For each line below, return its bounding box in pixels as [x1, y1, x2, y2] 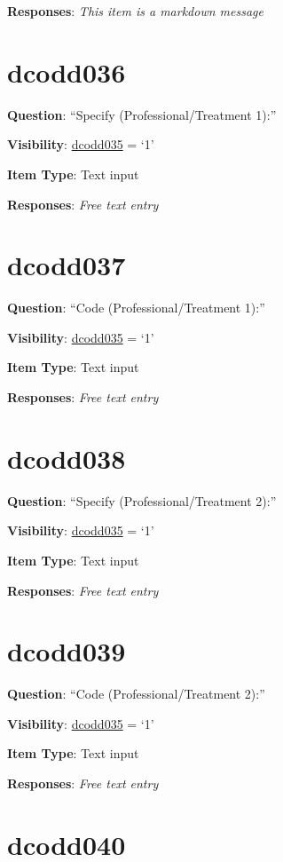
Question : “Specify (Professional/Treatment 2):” [7, 491, 277, 510]
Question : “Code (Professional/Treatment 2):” [7, 684, 265, 703]
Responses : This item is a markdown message [7, 2, 263, 20]
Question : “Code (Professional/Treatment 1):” [7, 298, 265, 317]
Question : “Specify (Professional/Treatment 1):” [7, 105, 277, 123]
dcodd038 [7, 439, 126, 476]
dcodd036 [7, 53, 126, 90]
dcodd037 [7, 247, 126, 283]
